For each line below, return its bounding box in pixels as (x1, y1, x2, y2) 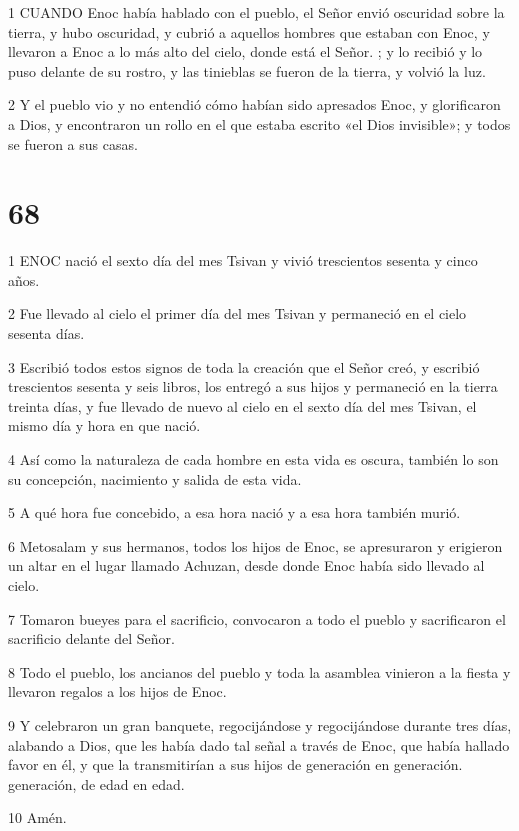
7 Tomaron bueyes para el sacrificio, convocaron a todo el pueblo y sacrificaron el (8, 608, 506, 629)
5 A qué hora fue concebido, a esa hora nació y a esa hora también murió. (8, 502, 461, 523)
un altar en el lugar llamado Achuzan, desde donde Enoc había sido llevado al (8, 555, 485, 576)
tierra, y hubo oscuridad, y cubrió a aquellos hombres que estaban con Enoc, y (8, 21, 490, 42)
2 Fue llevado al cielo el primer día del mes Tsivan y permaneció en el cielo (8, 303, 467, 324)
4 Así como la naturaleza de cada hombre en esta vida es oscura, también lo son (8, 449, 499, 470)
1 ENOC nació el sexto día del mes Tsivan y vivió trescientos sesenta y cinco (8, 250, 478, 271)
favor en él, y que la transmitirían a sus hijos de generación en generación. (8, 754, 463, 775)
